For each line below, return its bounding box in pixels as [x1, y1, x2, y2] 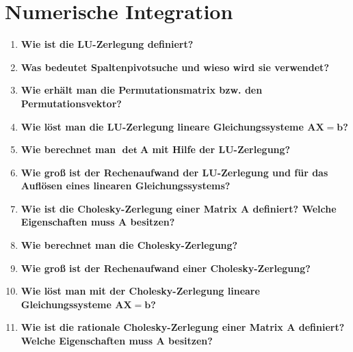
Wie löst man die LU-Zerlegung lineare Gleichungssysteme [21, 119, 304, 133]
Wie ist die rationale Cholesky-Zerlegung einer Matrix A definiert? [21, 320, 345, 334]
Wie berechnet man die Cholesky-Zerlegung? [21, 238, 238, 252]
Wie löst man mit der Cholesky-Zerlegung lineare [21, 284, 260, 298]
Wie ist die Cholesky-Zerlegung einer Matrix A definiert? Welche [21, 201, 337, 215]
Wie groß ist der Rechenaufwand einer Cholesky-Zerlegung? [21, 260, 311, 275]
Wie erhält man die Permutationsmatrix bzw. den [21, 83, 263, 97]
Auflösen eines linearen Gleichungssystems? [21, 178, 231, 193]
